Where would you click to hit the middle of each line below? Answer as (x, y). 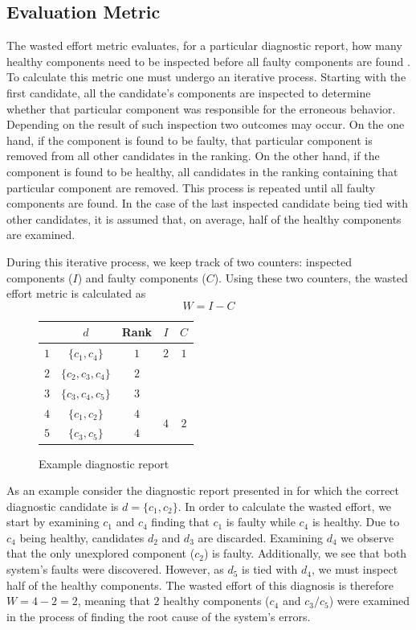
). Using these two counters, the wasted (311, 277)
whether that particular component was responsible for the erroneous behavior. (201, 108)
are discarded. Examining (261, 537)
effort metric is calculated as (76, 293)
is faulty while (261, 522)
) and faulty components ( (142, 277)
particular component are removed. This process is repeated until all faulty (191, 187)
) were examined (369, 601)
